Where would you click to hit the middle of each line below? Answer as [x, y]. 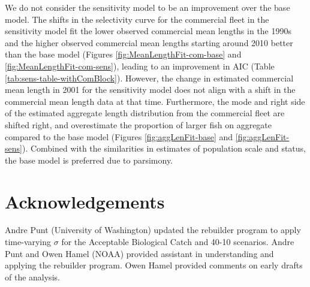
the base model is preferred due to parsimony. [89, 160]
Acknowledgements [85, 201]
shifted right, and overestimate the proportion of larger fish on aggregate [139, 124]
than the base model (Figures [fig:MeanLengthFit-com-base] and [123, 54]
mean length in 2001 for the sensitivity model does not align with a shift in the [150, 90]
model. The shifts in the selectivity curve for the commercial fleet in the [137, 19]
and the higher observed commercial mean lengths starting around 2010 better [149, 42]
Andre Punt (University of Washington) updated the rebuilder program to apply [153, 230]
